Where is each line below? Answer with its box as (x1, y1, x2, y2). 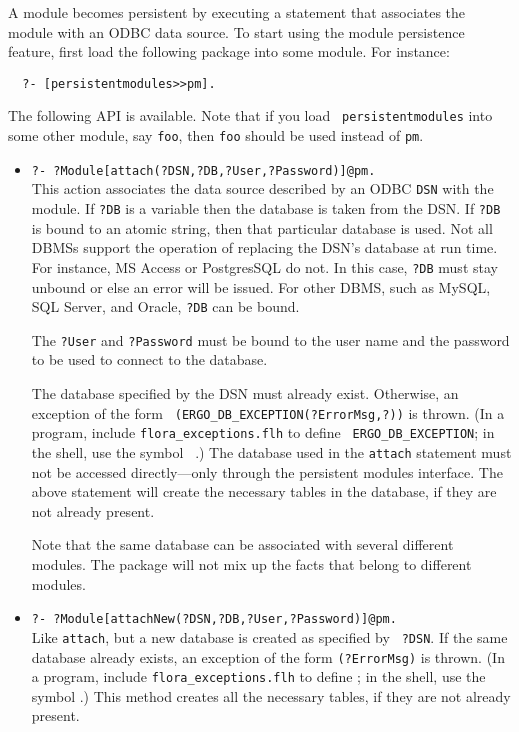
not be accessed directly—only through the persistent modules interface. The (31, 461, 503, 482)
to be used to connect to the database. (31, 349, 268, 370)
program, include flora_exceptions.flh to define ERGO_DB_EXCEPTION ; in (31, 422, 495, 443)
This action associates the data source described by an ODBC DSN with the (31, 178, 494, 199)
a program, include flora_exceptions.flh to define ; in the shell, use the (31, 666, 486, 687)
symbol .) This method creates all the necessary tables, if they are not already (31, 685, 511, 706)
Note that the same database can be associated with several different (31, 534, 454, 555)
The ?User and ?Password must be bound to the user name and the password (31, 329, 510, 350)
